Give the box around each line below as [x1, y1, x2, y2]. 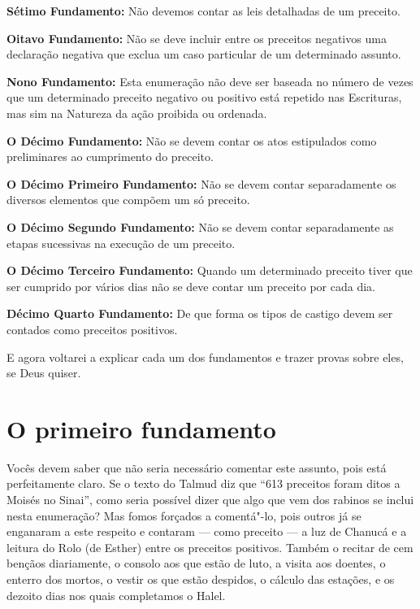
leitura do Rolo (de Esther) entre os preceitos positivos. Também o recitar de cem [6, 538, 414, 555]
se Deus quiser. [6, 364, 81, 381]
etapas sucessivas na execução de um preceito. [6, 234, 236, 251]
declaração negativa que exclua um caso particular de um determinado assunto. [6, 46, 401, 63]
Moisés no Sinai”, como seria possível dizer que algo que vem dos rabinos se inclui [6, 491, 414, 507]
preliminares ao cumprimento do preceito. [6, 148, 214, 165]
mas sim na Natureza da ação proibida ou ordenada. [6, 104, 267, 121]
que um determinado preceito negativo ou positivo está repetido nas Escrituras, [6, 89, 402, 106]
